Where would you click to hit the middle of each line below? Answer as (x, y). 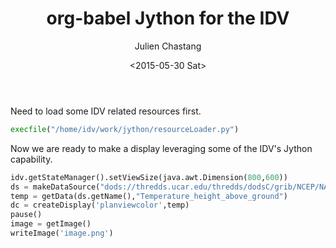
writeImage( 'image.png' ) (62, 233)
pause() (26, 215)
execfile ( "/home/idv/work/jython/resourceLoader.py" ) (125, 129)
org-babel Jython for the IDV (168, 18)
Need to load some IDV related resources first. (106, 111)
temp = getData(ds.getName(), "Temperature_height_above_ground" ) (149, 196)
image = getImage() (51, 224)
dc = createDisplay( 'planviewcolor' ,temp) (100, 205)
